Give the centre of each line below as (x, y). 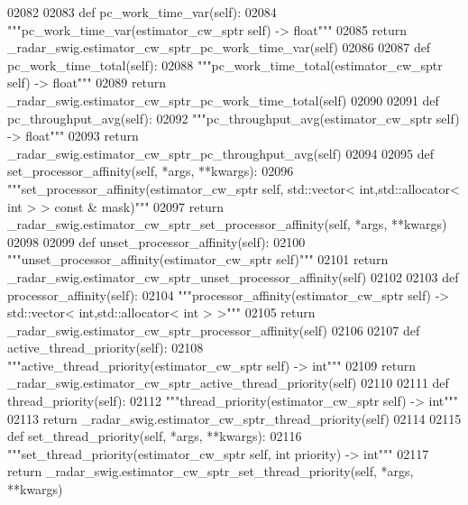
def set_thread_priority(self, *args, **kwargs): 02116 (155, 436)
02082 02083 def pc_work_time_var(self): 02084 (142, 12)
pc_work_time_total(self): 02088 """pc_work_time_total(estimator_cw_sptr (225, 64)
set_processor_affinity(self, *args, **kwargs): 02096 (151, 171)
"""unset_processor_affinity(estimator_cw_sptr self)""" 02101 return (198, 259)
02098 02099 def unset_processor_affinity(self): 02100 (156, 241)
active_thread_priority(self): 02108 (106, 348)
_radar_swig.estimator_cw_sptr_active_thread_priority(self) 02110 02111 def (228, 383)
